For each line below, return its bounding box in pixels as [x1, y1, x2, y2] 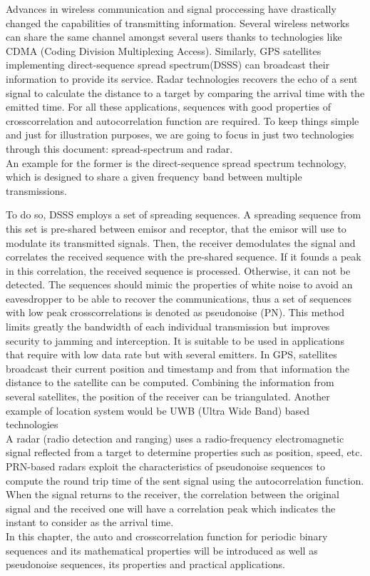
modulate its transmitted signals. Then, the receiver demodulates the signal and [6, 235, 356, 250]
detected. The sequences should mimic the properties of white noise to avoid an [6, 277, 353, 292]
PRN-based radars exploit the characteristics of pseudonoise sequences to [6, 459, 325, 473]
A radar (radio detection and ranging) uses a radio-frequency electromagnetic [6, 430, 344, 445]
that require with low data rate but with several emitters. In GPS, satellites [6, 347, 337, 362]
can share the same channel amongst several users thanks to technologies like [6, 29, 342, 44]
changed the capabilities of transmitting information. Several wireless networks [6, 15, 350, 30]
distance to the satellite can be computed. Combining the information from [6, 375, 334, 390]
